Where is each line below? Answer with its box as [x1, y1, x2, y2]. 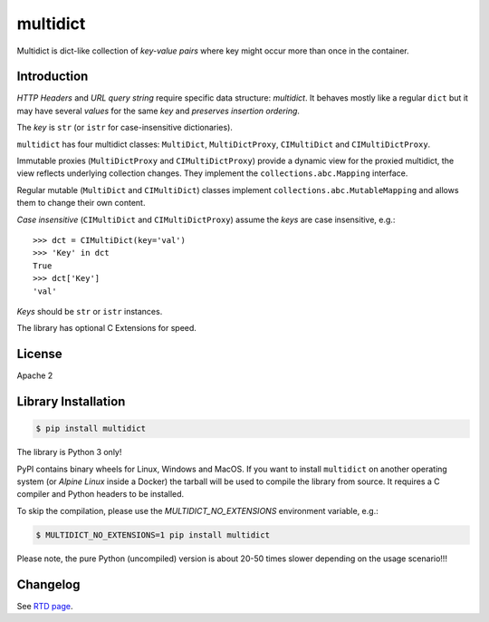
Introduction [16, 69, 89, 84]
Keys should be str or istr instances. [16, 306, 163, 316]
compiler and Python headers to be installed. [16, 489, 185, 500]
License [16, 346, 62, 362]
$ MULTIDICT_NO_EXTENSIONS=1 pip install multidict [35, 530, 271, 539]
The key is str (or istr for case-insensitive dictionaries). [16, 122, 233, 133]
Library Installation [16, 394, 126, 410]
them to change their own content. [16, 198, 146, 209]
